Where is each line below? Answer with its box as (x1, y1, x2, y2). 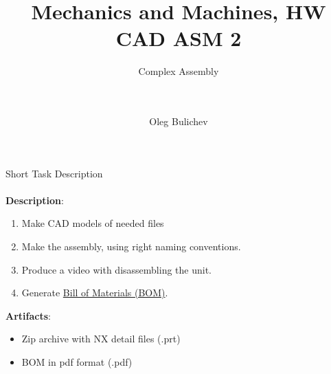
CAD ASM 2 (115, 24, 242, 52)
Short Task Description (5, 166, 103, 180)
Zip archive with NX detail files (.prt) (21, 331, 181, 346)
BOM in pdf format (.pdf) (21, 355, 133, 369)
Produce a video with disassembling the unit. (21, 262, 212, 276)
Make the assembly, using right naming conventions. (21, 239, 241, 254)
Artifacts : (5, 308, 51, 322)
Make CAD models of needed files (21, 216, 164, 230)
